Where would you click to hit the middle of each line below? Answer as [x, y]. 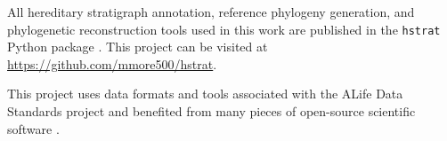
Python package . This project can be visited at [138, 47]
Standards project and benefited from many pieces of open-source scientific [211, 111]
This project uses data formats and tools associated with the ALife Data [205, 94]
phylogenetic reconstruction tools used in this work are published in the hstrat [224, 29]
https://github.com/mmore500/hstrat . [112, 63]
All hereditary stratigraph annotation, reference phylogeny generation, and [211, 12]
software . [33, 128]
